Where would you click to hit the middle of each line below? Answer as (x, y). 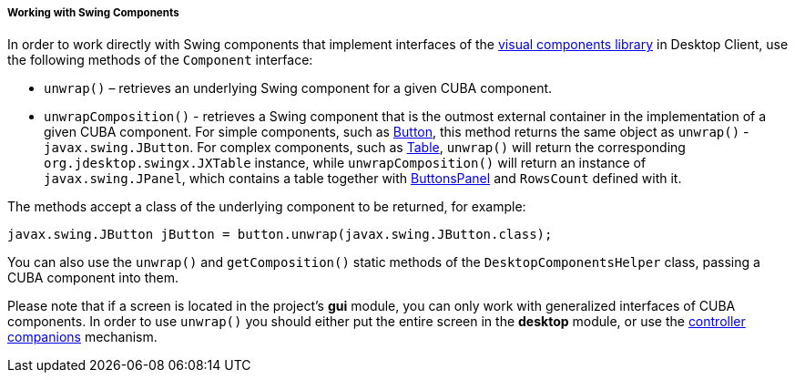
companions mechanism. (82, 337)
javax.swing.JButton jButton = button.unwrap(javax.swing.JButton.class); (280, 235)
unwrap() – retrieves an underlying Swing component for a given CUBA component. (298, 88)
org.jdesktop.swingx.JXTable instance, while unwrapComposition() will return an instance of (345, 163)
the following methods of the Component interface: (160, 60)
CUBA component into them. (93, 278)
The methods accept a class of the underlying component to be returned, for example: (267, 207)
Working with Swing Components (93, 13)
